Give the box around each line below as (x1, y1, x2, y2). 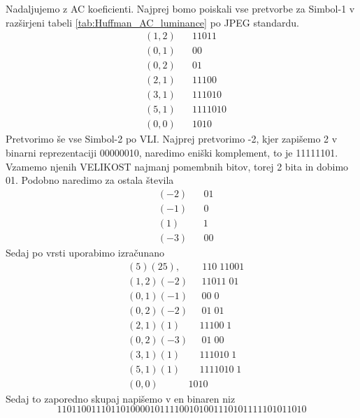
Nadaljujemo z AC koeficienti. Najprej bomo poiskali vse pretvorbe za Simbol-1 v (6, 1, 355, 15)
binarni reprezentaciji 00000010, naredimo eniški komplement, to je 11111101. (6, 145, 338, 159)
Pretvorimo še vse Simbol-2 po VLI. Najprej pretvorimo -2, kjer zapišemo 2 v (6, 131, 338, 146)
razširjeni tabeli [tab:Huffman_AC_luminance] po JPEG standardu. (6, 15, 299, 29)
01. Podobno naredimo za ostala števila (6, 173, 174, 187)
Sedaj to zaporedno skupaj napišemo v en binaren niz (6, 391, 236, 405)
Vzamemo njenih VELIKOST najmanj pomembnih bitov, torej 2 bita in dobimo (6, 159, 349, 173)
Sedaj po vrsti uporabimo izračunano (6, 245, 164, 259)
